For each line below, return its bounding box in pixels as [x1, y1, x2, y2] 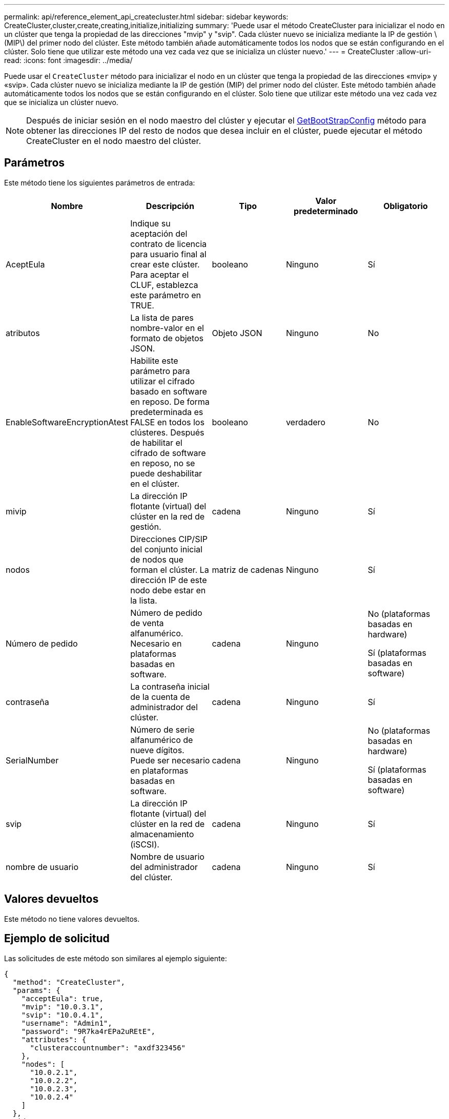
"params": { [12, 986, 60, 994]
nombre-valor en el [130, 322, 204, 333]
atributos [6, 327, 40, 338]
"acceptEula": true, [21, 994, 104, 1003]
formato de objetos [130, 333, 203, 343]
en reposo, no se [130, 458, 195, 468]
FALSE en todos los [130, 417, 205, 427]
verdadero [285, 417, 325, 427]
